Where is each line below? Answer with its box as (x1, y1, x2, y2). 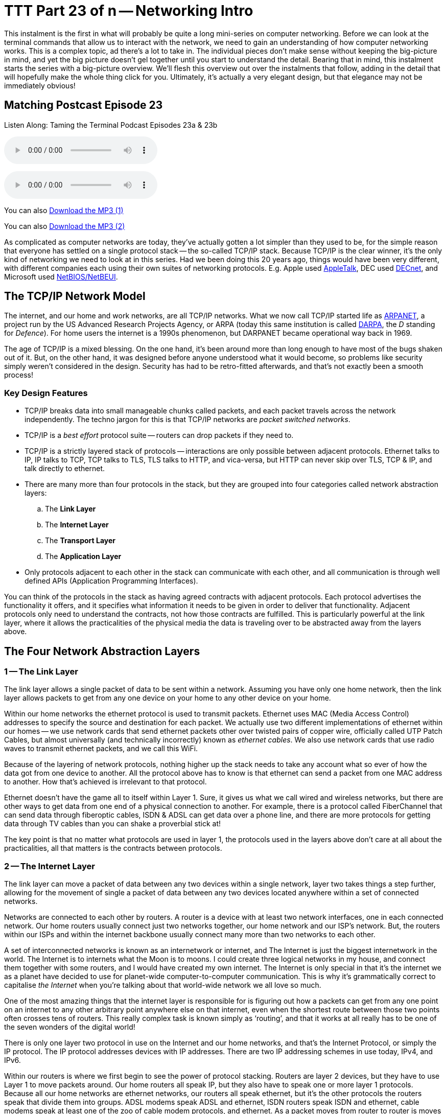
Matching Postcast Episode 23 (4, 99, 163, 112)
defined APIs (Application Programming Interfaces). (25, 576, 198, 586)
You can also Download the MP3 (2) (4, 221, 125, 230)
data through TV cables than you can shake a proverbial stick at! (4, 819, 221, 828)
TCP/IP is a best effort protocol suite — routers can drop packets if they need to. (25, 431, 294, 440)
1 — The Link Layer (4, 666, 78, 677)
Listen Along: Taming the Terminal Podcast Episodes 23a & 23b (4, 120, 218, 129)
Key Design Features (4, 387, 88, 398)
